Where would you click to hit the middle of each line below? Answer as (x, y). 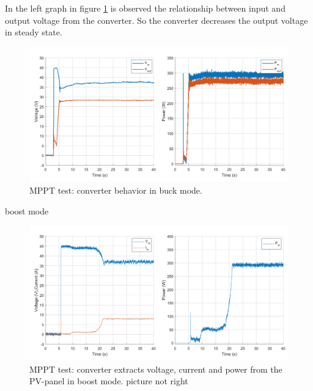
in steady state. (34, 32)
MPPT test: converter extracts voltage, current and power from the (156, 369)
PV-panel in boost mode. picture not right (109, 381)
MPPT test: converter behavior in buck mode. (116, 190)
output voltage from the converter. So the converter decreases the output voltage (156, 20)
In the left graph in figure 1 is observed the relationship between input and (145, 8)
